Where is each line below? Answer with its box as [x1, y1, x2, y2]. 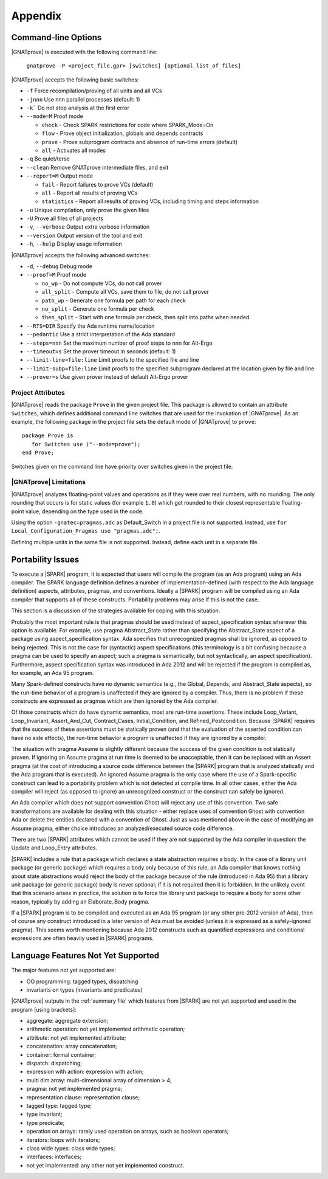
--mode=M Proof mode [26, 112, 83, 120]
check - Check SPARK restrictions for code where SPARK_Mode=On [41, 121, 214, 128]
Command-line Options [11, 32, 102, 43]
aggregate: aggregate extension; [26, 1017, 109, 1025]
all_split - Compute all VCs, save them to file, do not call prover [41, 288, 210, 296]
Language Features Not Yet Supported [11, 950, 160, 961]
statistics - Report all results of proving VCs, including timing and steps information [41, 198, 259, 205]
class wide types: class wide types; [26, 1144, 115, 1152]
